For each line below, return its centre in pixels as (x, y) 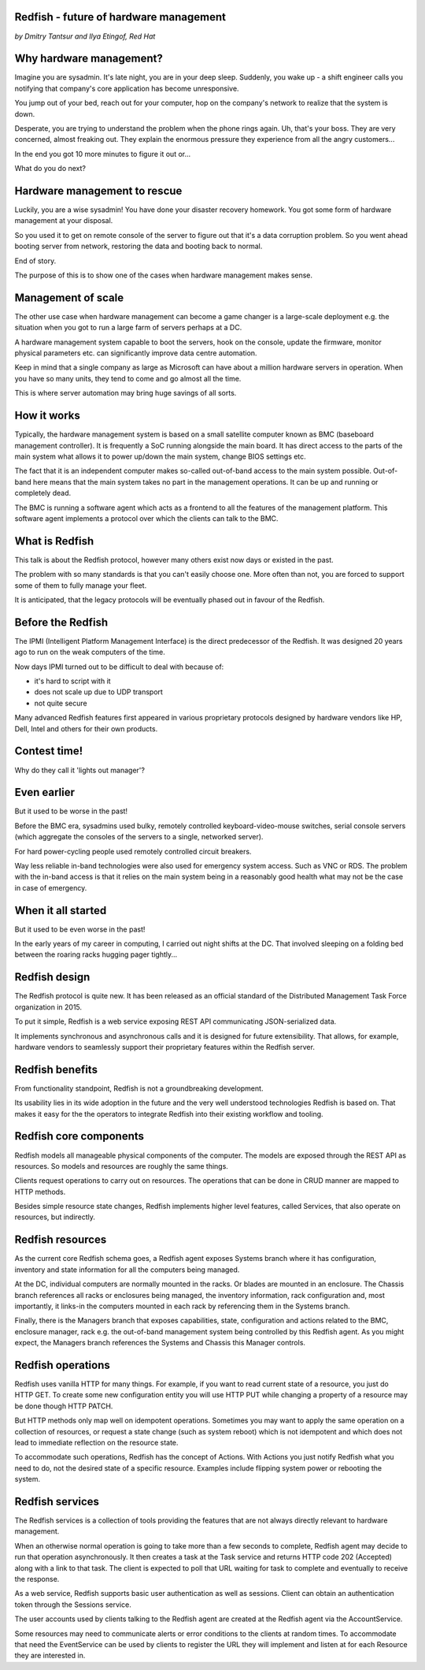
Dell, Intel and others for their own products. (86, 728)
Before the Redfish (61, 622)
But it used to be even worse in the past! (80, 929)
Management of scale (69, 298)
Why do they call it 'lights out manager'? (80, 770)
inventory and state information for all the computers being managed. (127, 1270)
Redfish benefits (56, 1069)
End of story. (35, 261)
